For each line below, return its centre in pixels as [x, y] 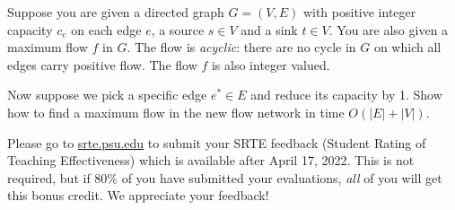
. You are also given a [389, 29]
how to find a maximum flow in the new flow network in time [176, 112]
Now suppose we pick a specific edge [107, 95]
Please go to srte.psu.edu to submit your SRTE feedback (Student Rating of [217, 142]
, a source [178, 29]
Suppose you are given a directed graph [116, 12]
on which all [407, 47]
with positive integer [359, 12]
